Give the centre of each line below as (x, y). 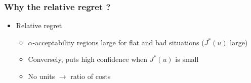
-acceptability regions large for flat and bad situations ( (118, 42)
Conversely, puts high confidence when (88, 59)
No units (41, 76)
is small (187, 59)
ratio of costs (91, 76)
